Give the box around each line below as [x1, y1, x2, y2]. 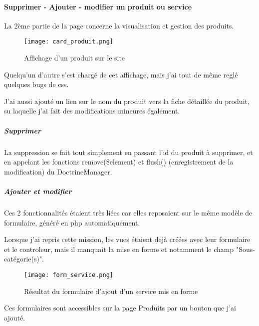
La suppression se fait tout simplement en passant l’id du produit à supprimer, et [4, 146, 253, 157]
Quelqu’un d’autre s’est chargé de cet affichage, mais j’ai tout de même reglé [4, 69, 238, 79]
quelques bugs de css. [4, 79, 69, 89]
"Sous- [236, 243, 255, 254]
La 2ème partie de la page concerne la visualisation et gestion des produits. [4, 20, 234, 30]
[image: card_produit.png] [24, 38, 113, 45]
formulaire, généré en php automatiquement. [4, 217, 140, 227]
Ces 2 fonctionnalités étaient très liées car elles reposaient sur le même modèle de [4, 207, 253, 217]
